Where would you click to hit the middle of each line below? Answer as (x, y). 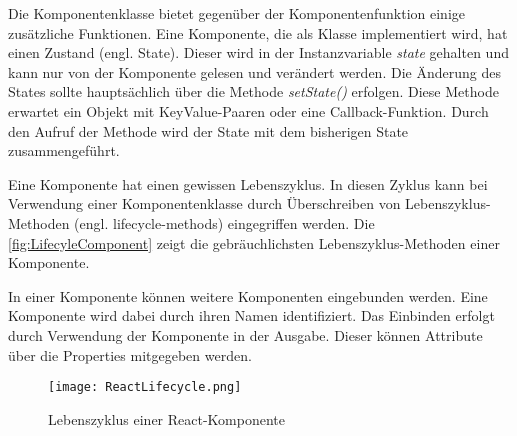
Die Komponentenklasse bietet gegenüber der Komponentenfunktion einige (237, 13)
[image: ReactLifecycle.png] (145, 387)
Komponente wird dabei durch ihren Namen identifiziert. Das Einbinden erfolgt (251, 315)
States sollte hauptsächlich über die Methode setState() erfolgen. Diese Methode (253, 91)
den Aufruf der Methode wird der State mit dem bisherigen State (208, 130)
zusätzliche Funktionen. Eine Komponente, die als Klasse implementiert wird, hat (258, 32)
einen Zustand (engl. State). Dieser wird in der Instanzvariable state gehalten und (258, 52)
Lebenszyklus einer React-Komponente (167, 418)
